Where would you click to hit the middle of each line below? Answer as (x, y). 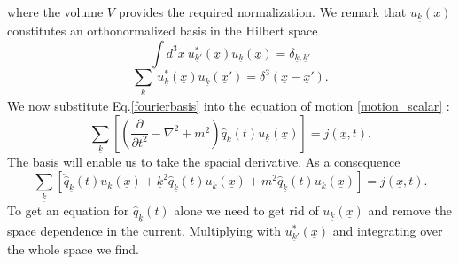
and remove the (410, 210)
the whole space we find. (74, 249)
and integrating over (388, 231)
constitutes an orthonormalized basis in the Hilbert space (163, 31)
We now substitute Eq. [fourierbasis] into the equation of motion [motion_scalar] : (229, 105)
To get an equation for (68, 210)
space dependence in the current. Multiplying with (144, 231)
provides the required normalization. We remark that (262, 12)
